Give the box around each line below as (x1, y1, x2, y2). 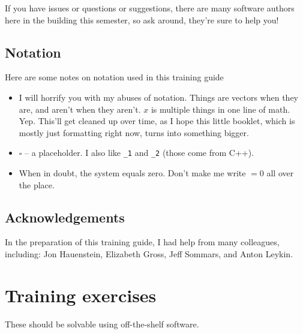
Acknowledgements (5, 207, 125, 226)
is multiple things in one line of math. (151, 103, 290, 115)
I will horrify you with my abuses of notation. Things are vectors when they (19, 91, 298, 103)
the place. (19, 178, 55, 191)
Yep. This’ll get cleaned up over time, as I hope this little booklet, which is (19, 115, 295, 127)
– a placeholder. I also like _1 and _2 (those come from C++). (25, 146, 254, 159)
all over (266, 167, 294, 179)
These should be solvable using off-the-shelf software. (5, 317, 199, 330)
